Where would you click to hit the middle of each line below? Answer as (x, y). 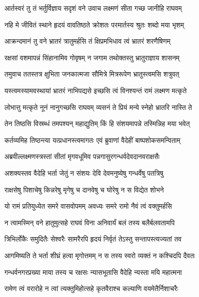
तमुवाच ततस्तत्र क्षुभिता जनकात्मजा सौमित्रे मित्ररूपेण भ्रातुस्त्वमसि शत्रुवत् (92, 74)
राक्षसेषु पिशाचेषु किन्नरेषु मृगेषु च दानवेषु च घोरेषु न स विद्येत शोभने (84, 189)
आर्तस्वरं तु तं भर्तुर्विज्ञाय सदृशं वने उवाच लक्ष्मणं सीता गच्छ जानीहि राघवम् (93, 8)
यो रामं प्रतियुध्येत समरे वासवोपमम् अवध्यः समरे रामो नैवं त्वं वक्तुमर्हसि (88, 206)
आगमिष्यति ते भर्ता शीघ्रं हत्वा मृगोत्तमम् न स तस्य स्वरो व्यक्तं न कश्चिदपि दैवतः (100, 255)
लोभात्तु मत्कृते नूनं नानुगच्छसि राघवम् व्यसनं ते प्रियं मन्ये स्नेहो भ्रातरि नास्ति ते (98, 107)
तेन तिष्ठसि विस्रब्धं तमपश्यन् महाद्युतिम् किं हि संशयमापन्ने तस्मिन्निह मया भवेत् (97, 123)
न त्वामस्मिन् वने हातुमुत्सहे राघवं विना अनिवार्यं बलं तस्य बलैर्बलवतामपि (90, 222)
